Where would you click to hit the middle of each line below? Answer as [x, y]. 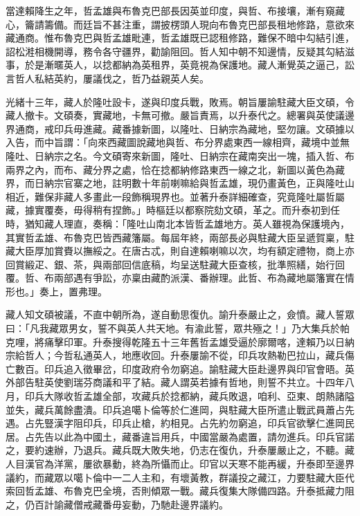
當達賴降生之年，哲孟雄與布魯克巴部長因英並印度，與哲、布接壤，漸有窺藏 [175, 10]
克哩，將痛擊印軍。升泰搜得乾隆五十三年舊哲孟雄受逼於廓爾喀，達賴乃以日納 [180, 341]
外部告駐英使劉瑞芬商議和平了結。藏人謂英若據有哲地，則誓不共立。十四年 [175, 382]
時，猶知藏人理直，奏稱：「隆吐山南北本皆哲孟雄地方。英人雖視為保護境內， [178, 223]
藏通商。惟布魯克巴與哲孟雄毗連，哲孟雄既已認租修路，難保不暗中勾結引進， [180, 38]
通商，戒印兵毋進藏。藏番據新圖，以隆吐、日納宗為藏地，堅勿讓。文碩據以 [184, 128]
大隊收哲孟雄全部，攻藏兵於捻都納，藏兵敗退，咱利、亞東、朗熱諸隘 [199, 396]
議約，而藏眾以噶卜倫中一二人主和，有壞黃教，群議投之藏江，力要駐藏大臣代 [180, 477]
